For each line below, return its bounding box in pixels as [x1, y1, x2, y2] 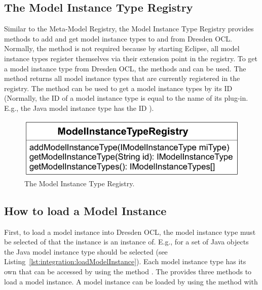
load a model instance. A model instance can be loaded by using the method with [4, 276, 258, 286]
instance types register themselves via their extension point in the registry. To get [4, 53, 258, 63]
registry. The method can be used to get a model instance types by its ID [4, 82, 233, 93]
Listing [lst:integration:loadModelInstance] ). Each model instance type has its [4, 256, 246, 267]
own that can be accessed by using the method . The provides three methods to [4, 266, 252, 276]
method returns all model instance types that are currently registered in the [4, 73, 240, 84]
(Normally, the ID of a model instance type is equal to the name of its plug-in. [4, 93, 248, 103]
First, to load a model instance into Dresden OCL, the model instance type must [4, 226, 256, 237]
